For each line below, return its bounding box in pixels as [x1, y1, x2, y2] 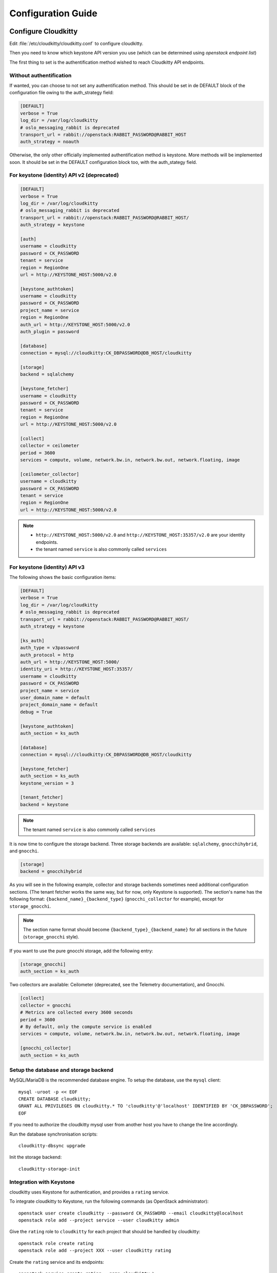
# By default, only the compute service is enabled [20, 1023, 152, 1030]
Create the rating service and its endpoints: [9, 1259, 104, 1265]
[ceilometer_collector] [20, 471, 80, 477]
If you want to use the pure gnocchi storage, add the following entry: [9, 948, 153, 954]
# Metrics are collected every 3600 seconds [20, 1010, 133, 1015]
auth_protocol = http [20, 652, 74, 658]
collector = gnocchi [20, 1002, 71, 1008]
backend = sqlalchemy [20, 372, 74, 377]
